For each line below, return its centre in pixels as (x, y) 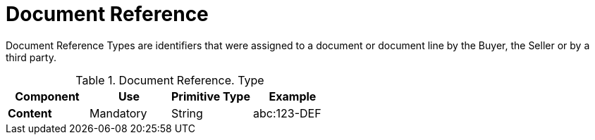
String (187, 113)
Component (47, 96)
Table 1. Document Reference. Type (170, 80)
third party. (31, 57)
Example (293, 96)
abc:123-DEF (287, 113)
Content (30, 113)
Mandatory (118, 113)
